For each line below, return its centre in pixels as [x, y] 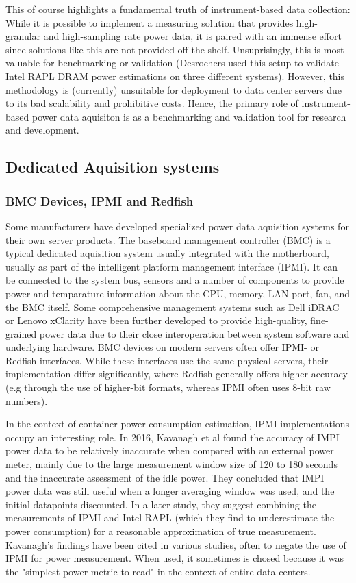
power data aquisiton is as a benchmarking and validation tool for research [189, 116]
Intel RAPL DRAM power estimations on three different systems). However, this [175, 76]
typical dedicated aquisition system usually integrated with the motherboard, [167, 253]
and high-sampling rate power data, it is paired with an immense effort [192, 36]
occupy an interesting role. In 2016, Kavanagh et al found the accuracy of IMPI [173, 437]
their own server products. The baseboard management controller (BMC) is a [168, 239]
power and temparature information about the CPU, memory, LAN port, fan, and [178, 293]
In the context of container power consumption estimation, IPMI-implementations [178, 424]
